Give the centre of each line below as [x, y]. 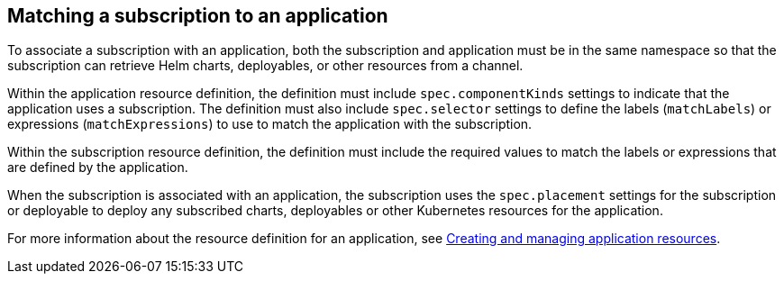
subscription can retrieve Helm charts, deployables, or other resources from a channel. [265, 66]
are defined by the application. [98, 168]
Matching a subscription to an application [198, 16]
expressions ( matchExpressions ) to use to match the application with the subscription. [270, 124]
